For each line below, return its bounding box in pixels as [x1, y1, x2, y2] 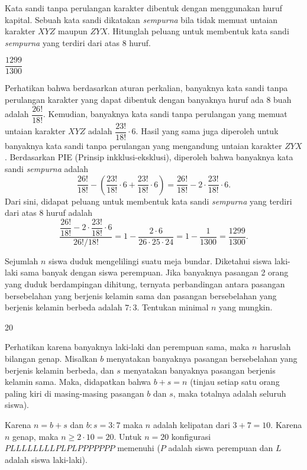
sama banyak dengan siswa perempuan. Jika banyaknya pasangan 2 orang [20, 266, 289, 278]
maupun [58, 25, 88, 37]
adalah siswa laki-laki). [5, 453, 88, 465]
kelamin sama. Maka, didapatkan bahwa [5, 375, 151, 388]
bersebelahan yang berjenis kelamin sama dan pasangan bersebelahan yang [5, 289, 277, 302]
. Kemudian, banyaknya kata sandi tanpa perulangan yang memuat [43, 108, 287, 120]
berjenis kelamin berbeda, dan [5, 364, 114, 376]
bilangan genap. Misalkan [5, 352, 98, 364]
